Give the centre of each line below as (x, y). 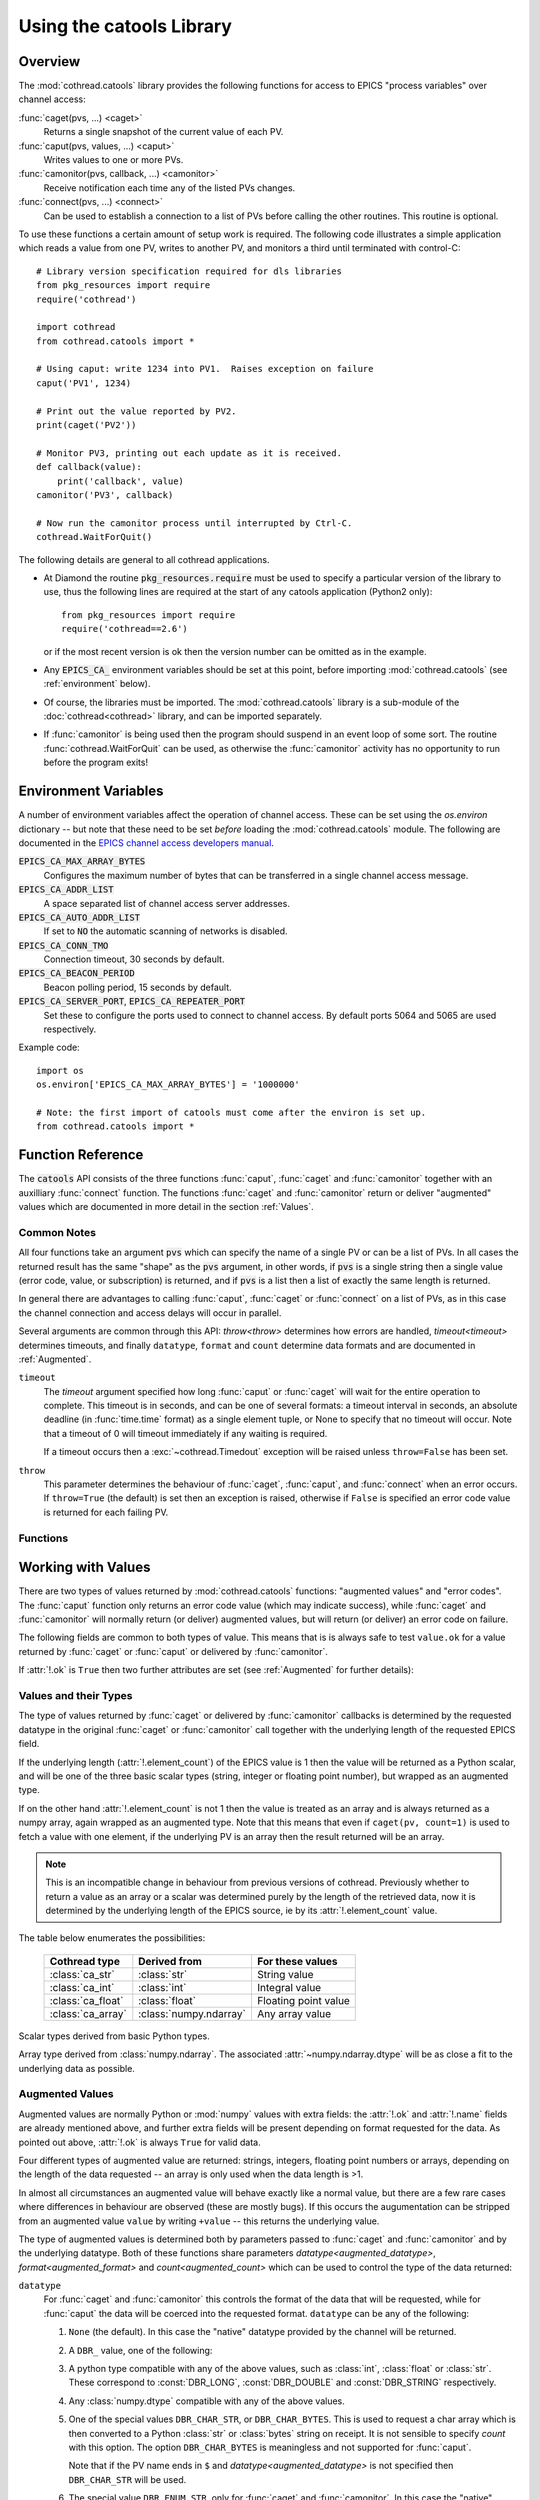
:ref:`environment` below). (97, 684)
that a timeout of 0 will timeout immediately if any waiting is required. (185, 1433)
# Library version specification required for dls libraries (189, 271)
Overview (49, 61)
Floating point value (303, 2000)
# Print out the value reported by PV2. (136, 411)
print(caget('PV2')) (86, 425)
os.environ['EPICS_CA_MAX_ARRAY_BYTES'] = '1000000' (168, 1084)
